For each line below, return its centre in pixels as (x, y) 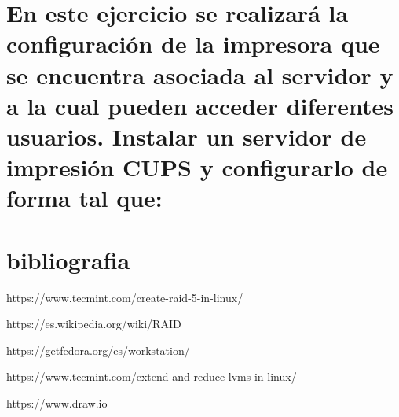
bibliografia (68, 259)
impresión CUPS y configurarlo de (197, 167)
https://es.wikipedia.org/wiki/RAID (94, 324)
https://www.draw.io (57, 403)
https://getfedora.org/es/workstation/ (98, 350)
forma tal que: (84, 198)
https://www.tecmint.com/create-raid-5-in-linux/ (125, 297)
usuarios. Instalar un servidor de (187, 136)
